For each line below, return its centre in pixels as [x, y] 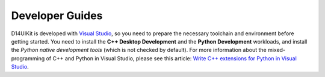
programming [28, 58]
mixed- [277, 50]
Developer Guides [57, 16]
